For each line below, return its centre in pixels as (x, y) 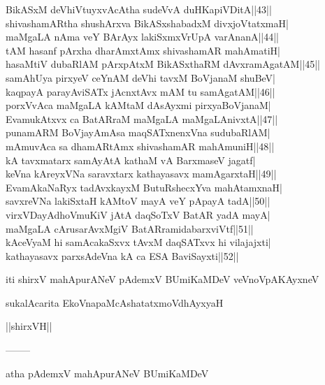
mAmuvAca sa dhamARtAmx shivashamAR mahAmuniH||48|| (140, 146)
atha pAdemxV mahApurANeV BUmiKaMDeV (107, 373)
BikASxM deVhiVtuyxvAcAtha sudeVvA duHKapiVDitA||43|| (139, 9)
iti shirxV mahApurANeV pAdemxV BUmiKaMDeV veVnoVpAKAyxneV (162, 279)
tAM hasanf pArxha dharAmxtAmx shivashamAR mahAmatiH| (143, 50)
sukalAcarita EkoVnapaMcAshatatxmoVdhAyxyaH (115, 302)
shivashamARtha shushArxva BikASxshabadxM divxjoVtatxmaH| (147, 23)
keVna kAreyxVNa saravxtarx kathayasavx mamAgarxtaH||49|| (141, 174)
